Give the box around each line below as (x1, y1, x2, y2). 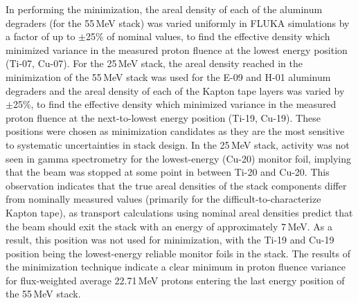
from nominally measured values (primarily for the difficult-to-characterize (6, 192, 321, 206)
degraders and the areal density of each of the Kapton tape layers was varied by (6, 83, 345, 98)
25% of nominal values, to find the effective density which (85, 29, 330, 44)
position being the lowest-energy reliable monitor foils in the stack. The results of (6, 246, 350, 260)
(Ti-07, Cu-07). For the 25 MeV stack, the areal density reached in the (6, 56, 303, 71)
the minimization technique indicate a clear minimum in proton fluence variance (6, 259, 346, 274)
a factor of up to (6, 29, 75, 44)
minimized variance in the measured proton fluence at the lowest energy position (6, 42, 348, 57)
